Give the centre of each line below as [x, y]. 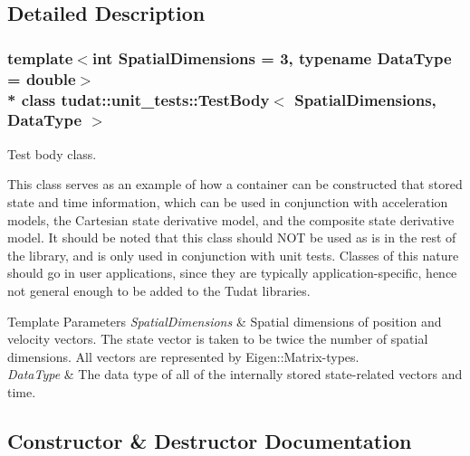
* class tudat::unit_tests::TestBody [139, 99]
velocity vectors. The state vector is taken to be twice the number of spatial [218, 339]
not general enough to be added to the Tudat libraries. [159, 290]
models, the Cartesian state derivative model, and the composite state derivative [231, 219]
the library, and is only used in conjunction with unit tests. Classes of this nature [233, 255]
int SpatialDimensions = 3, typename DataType [272, 57]
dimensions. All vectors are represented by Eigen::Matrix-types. [183, 356]
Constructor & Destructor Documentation [210, 440]
